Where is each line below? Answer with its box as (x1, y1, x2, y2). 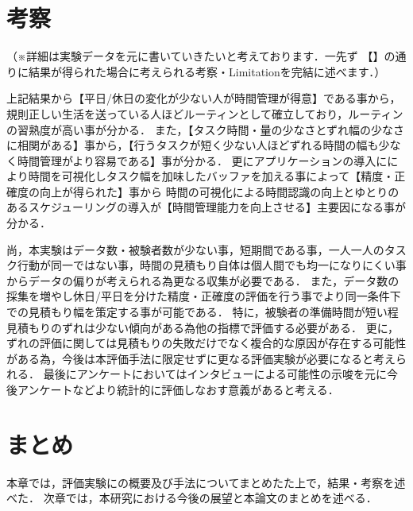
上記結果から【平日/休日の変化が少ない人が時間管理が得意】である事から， (6, 90, 401, 106)
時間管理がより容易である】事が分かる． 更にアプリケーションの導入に (17, 152, 388, 168)
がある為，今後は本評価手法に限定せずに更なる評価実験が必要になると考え (6, 350, 396, 366)
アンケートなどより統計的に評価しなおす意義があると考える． (17, 381, 339, 397)
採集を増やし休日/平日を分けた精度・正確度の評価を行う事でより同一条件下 (6, 288, 401, 304)
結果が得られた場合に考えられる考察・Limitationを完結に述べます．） (28, 63, 386, 79)
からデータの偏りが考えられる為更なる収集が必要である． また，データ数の (6, 272, 399, 288)
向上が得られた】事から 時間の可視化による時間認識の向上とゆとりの (39, 183, 399, 199)
